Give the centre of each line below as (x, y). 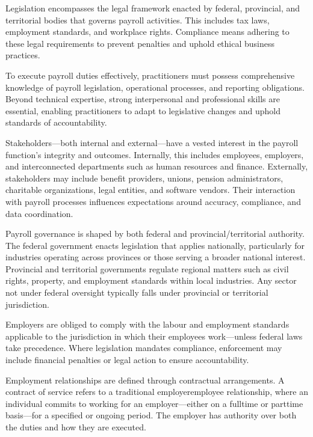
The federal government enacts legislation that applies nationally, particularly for (155, 245)
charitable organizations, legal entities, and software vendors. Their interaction (150, 190)
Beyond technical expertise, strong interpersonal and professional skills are (143, 99)
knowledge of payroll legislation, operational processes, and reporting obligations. (155, 87)
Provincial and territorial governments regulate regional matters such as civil (147, 268)
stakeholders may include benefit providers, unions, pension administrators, (144, 178)
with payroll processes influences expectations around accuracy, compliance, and (153, 201)
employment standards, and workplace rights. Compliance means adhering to (147, 32)
